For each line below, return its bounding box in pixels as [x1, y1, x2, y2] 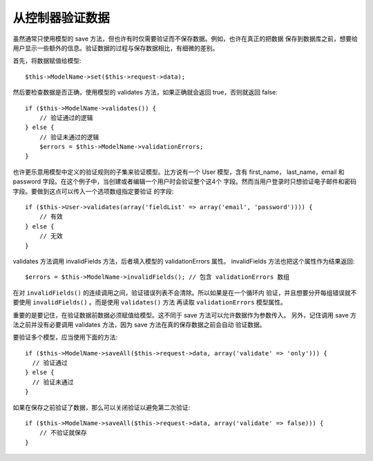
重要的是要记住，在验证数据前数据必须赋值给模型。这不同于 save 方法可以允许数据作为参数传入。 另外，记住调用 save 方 [12, 311, 357, 319]
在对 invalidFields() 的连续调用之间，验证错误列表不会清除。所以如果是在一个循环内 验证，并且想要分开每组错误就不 [12, 288, 357, 297]
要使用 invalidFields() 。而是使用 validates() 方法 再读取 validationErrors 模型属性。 [12, 298, 287, 306]
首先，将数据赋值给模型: [12, 57, 82, 65]
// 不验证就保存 [39, 429, 88, 437]
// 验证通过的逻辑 [39, 114, 93, 121]
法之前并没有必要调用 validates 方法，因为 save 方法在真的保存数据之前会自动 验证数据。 [12, 320, 266, 328]
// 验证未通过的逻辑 [39, 133, 99, 141]
